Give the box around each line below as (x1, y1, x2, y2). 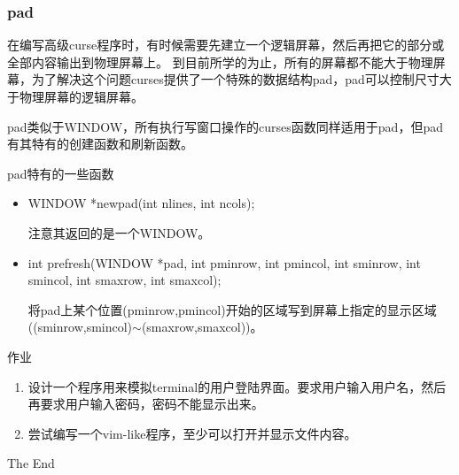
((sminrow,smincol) (27, 318, 133, 336)
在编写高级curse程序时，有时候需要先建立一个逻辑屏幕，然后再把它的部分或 (7, 35, 445, 54)
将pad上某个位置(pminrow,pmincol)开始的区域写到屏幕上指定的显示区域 (27, 300, 437, 318)
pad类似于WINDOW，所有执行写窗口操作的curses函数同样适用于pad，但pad (7, 117, 443, 135)
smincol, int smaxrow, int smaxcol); (27, 271, 222, 289)
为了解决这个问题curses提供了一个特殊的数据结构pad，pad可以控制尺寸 (31, 70, 440, 88)
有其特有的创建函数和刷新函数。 (7, 134, 193, 153)
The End (7, 454, 55, 472)
